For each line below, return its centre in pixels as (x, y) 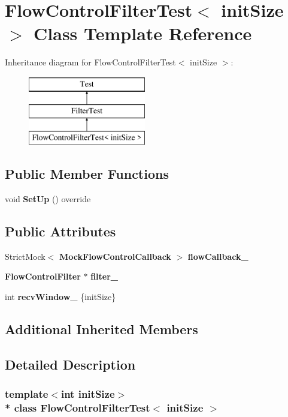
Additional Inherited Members (101, 329)
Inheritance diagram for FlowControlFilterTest (90, 62)
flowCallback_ (218, 256)
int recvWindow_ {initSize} (60, 297)
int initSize (88, 394)
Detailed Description (70, 364)
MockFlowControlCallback (115, 256)
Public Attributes (60, 231)
